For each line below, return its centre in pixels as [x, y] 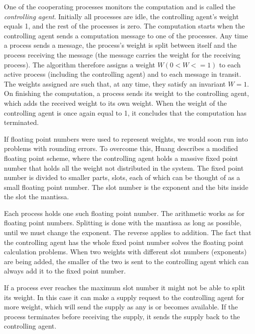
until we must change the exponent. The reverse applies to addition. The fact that [128, 232]
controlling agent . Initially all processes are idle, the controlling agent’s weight [121, 16]
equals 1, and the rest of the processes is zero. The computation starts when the [125, 26]
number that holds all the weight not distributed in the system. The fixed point [124, 167]
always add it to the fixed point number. [65, 271]
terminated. [21, 122]
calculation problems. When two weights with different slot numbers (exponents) [125, 252]
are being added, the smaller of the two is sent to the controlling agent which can [127, 261]
